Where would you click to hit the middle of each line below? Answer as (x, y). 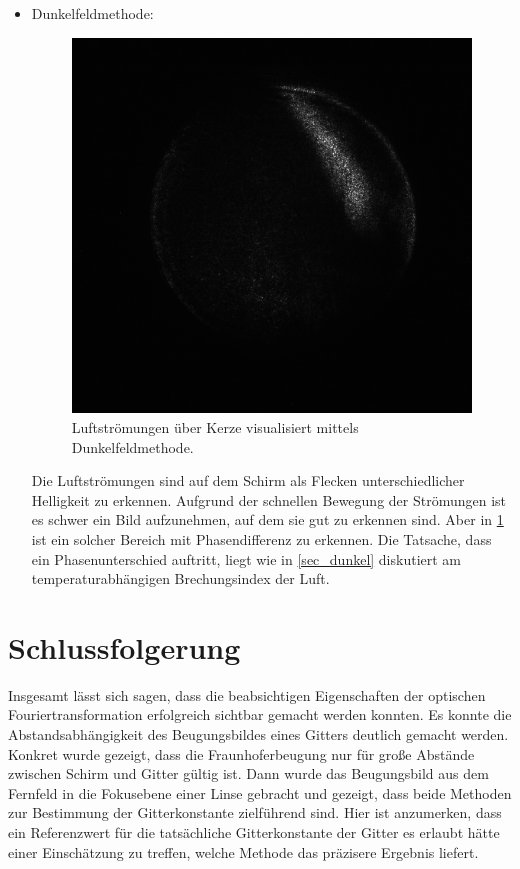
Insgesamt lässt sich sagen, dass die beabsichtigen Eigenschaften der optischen (247, 694)
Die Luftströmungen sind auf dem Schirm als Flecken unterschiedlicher (248, 480)
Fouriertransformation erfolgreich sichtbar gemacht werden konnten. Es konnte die (260, 714)
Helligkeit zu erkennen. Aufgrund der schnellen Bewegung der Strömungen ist (269, 499)
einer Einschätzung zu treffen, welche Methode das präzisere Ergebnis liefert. (243, 851)
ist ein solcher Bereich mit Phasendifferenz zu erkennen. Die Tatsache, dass (261, 538)
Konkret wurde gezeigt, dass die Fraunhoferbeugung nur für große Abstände (241, 753)
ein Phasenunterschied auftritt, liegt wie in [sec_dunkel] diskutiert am (246, 558)
